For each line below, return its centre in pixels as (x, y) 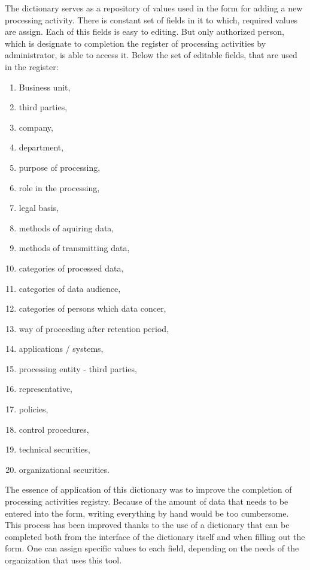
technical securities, (54, 449)
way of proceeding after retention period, (94, 328)
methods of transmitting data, (74, 248)
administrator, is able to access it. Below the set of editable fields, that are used (151, 55)
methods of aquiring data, (66, 227)
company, (36, 127)
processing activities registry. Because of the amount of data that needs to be (147, 501)
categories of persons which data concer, (92, 308)
